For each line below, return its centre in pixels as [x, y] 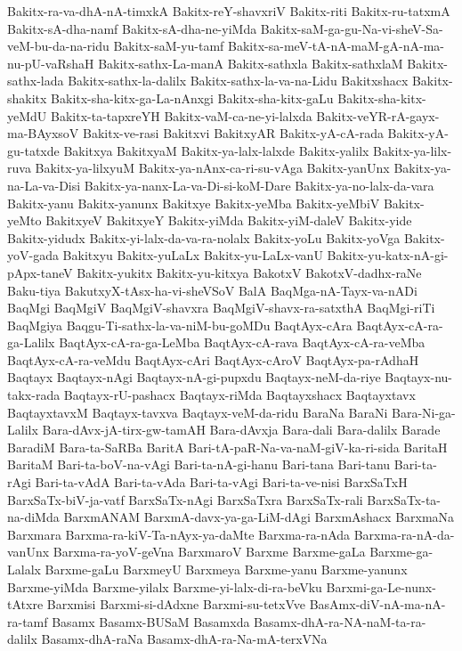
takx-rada [34, 395]
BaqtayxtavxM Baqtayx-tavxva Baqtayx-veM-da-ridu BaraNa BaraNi [198, 412]
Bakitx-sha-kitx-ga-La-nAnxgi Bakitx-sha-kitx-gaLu [192, 98]
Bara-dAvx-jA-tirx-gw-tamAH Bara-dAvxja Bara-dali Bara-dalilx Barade [241, 430]
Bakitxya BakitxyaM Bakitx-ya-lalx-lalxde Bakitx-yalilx [216, 150]
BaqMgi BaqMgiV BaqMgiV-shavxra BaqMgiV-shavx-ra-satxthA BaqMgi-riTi [221, 308]
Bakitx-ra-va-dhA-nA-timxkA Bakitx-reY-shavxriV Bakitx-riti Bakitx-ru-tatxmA [229, 11]
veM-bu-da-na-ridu [58, 46]
